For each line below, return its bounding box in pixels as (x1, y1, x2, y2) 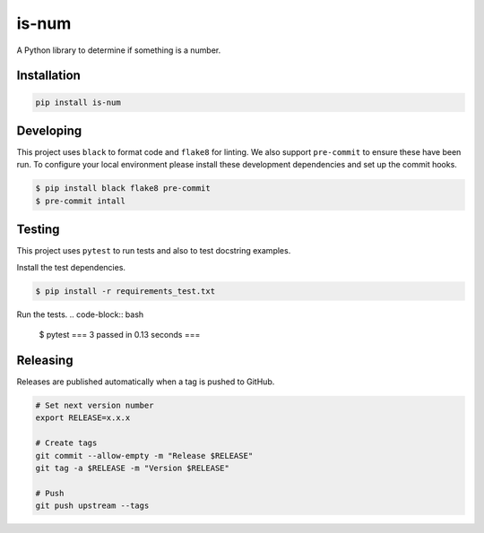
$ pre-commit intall (35, 195, 125, 206)
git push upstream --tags (35, 501, 150, 511)
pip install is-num (35, 97, 121, 107)
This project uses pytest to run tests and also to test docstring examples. (16, 245, 291, 256)
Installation (16, 68, 81, 83)
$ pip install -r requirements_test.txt (35, 286, 215, 296)
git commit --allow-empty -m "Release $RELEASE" (35, 451, 254, 460)
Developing (16, 123, 82, 138)
